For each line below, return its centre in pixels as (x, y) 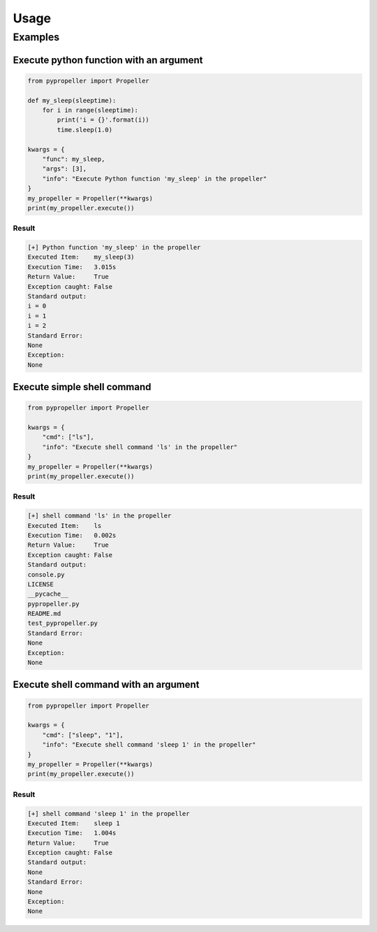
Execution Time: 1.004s (72, 833)
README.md (44, 614)
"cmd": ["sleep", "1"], (83, 735)
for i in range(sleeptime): (90, 110)
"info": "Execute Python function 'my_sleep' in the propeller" (155, 179)
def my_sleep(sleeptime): (72, 100)
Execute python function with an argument (108, 60)
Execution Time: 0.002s (72, 535)
